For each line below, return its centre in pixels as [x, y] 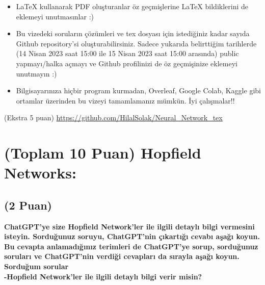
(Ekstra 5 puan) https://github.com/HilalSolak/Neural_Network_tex [113, 118]
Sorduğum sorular [36, 266]
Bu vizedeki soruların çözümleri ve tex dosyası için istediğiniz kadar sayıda [133, 33]
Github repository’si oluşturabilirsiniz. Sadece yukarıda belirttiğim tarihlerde [136, 43]
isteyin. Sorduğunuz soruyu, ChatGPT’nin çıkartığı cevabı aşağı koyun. [132, 236]
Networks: [40, 173]
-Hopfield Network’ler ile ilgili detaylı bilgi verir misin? [103, 276]
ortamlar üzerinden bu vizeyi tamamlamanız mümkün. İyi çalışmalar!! [125, 100]
